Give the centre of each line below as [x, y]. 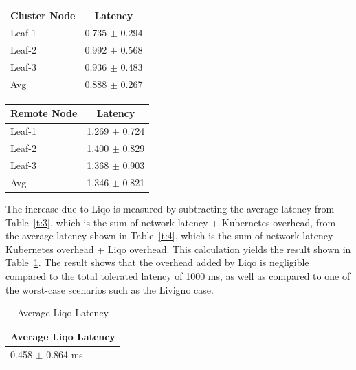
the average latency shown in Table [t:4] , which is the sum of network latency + [175, 236]
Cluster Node [43, 15]
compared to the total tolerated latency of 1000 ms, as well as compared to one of [178, 275]
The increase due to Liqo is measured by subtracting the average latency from [170, 208]
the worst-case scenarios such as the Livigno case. [110, 289]
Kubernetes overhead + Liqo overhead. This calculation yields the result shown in [178, 249]
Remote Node [44, 113]
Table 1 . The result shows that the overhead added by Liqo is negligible [157, 262]
